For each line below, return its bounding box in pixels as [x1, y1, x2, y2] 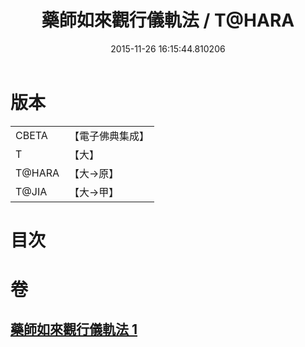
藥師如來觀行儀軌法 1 [10, 321, 138, 338]
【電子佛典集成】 [69, 129, 150, 143]
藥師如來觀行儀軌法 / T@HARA [41, 9, 295, 32]
